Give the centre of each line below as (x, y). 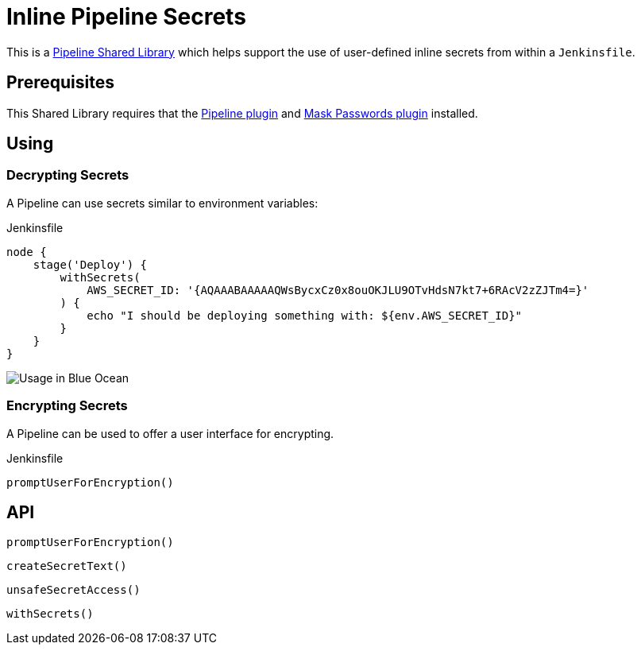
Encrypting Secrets (67, 406)
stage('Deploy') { (90, 264)
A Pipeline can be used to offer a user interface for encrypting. (170, 433)
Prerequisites (60, 83)
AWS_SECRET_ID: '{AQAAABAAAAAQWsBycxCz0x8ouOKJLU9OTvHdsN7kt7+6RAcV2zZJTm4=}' (338, 290)
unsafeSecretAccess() (73, 590)
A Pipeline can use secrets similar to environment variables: (162, 203)
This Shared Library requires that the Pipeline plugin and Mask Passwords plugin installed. (242, 113)
